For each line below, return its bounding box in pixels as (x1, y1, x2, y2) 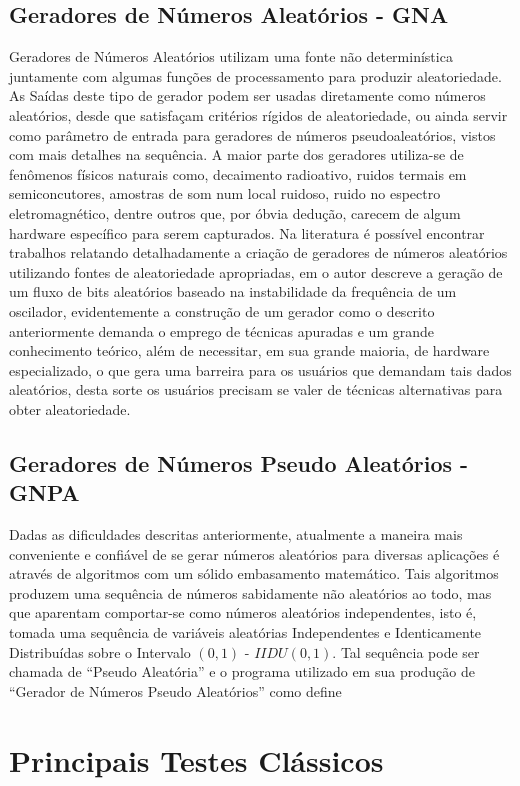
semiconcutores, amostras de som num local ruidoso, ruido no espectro (9, 183, 441, 204)
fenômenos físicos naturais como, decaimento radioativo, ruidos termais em (9, 163, 467, 184)
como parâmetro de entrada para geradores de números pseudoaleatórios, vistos (9, 124, 496, 145)
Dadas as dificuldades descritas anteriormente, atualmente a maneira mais (9, 524, 463, 545)
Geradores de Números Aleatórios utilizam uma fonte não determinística (9, 46, 453, 67)
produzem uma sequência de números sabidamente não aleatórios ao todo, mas (9, 582, 492, 603)
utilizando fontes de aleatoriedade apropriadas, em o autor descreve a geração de (9, 261, 503, 282)
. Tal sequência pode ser (332, 641, 480, 662)
